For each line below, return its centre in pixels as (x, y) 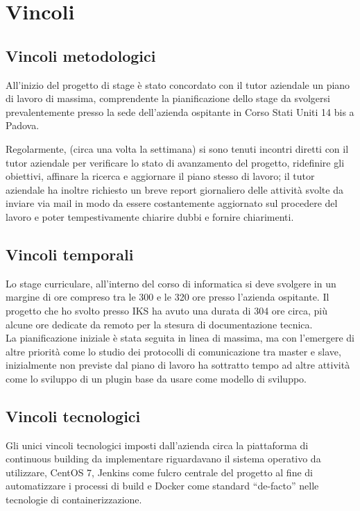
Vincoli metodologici (81, 55)
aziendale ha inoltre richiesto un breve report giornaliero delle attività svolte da (174, 189)
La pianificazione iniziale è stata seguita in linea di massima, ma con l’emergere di (180, 338)
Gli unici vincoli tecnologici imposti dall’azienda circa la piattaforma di (157, 445)
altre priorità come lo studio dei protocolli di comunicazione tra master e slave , (173, 351)
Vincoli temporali (70, 254)
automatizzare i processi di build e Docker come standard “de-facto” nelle (162, 486)
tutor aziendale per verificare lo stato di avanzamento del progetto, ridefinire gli (175, 162)
